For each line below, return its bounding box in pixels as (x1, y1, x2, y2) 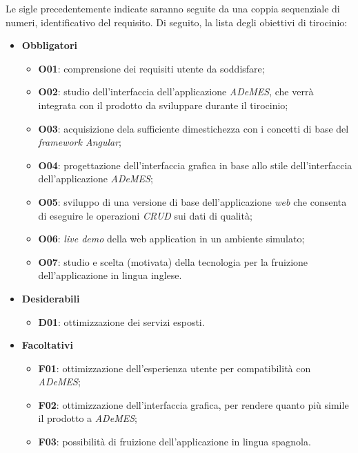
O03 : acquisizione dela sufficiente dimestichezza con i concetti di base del (38, 121, 349, 135)
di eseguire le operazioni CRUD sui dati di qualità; (38, 208, 252, 222)
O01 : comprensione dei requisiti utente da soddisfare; (38, 61, 265, 75)
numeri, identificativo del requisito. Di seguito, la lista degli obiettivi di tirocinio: (6, 15, 348, 29)
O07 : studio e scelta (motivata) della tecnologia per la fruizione (38, 254, 308, 269)
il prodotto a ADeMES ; (38, 411, 137, 425)
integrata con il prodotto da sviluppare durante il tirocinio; (38, 97, 288, 112)
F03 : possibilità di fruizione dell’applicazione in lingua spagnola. (38, 434, 311, 449)
